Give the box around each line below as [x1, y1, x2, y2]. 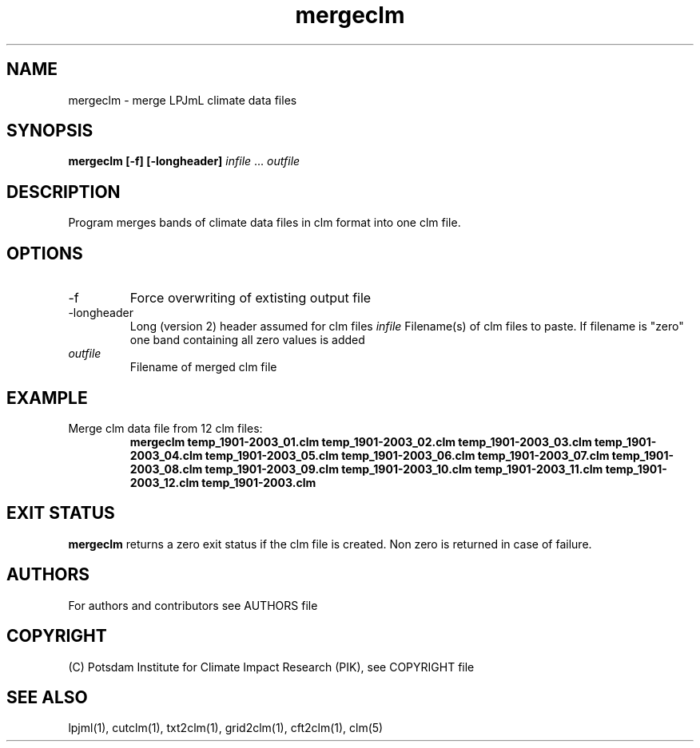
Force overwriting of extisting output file [129, 290, 372, 307]
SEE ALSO [6, 687, 88, 707]
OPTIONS [6, 243, 83, 263]
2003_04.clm [129, 448, 203, 462]
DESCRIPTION [6, 181, 121, 202]
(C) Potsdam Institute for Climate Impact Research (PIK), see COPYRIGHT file [68, 659, 475, 674]
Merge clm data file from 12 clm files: [68, 421, 263, 435]
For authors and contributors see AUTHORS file [68, 598, 318, 612]
